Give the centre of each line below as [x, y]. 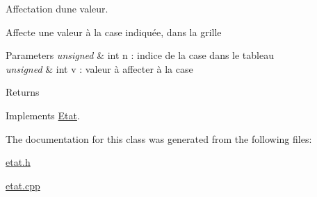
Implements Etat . [43, 115]
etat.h [18, 162]
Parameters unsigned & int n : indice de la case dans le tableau [140, 55]
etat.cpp [23, 185]
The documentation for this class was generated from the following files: [159, 138]
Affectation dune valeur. [57, 8]
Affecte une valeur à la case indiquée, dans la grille [114, 32]
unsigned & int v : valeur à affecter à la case [99, 68]
